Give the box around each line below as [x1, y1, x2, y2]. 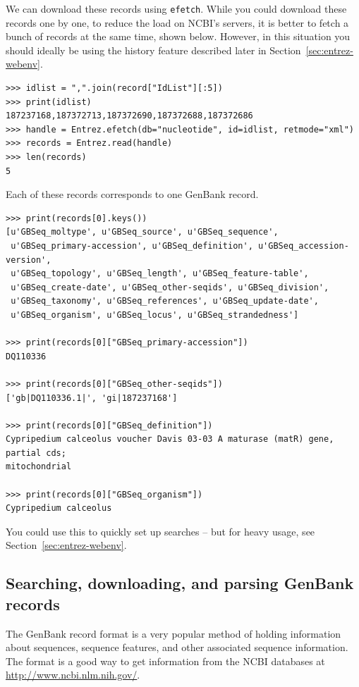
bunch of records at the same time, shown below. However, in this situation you [6, 29, 351, 44]
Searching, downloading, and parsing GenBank [6, 572, 354, 594]
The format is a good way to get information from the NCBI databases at [6, 653, 325, 668]
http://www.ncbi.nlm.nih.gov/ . [6, 667, 140, 682]
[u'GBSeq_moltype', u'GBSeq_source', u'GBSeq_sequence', [6, 227, 279, 237]
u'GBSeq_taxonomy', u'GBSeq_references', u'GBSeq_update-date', [11, 296, 319, 307]
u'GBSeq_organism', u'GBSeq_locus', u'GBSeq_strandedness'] [11, 309, 299, 320]
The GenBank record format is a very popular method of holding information [6, 626, 341, 640]
